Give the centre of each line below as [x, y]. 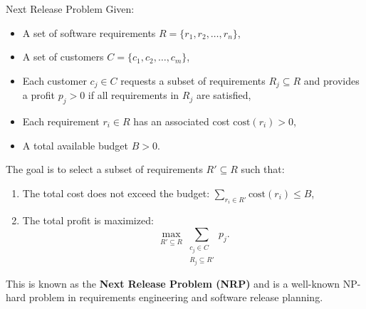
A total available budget [75, 145]
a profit [38, 95]
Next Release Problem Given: [70, 9]
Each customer [54, 80]
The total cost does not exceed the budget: [116, 193]
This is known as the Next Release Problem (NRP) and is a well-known [173, 283]
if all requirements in [134, 95]
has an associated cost [182, 121]
